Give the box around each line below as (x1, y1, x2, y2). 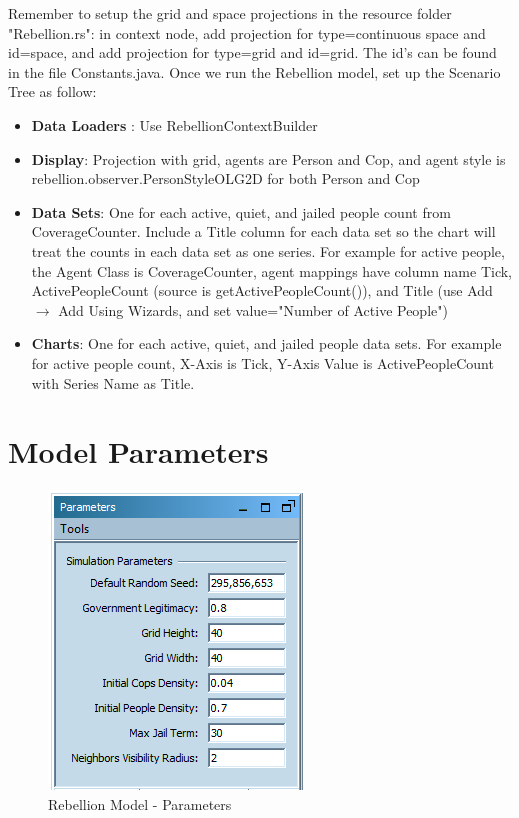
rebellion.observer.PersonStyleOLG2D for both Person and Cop (31, 168, 420, 189)
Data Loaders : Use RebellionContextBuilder (31, 114, 318, 135)
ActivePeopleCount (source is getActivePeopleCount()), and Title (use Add (31, 280, 493, 301)
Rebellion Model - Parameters (48, 793, 232, 814)
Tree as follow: (8, 81, 97, 102)
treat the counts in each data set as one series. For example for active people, (31, 240, 505, 261)
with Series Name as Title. (31, 372, 195, 393)
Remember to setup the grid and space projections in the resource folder (8, 3, 452, 23)
